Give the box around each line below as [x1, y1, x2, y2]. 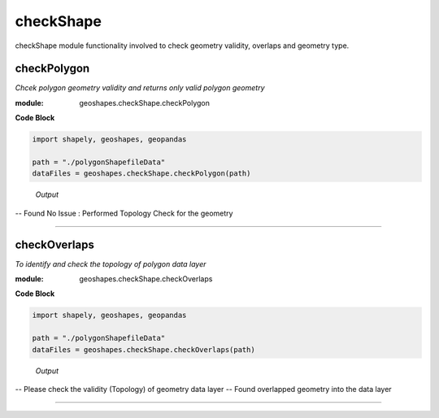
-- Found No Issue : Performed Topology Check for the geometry [15, 208, 233, 218]
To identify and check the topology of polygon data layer [15, 259, 206, 268]
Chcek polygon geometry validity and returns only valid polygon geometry [15, 83, 265, 93]
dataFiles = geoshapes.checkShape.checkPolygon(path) [32, 169, 251, 178]
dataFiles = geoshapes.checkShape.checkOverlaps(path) [32, 345, 255, 354]
